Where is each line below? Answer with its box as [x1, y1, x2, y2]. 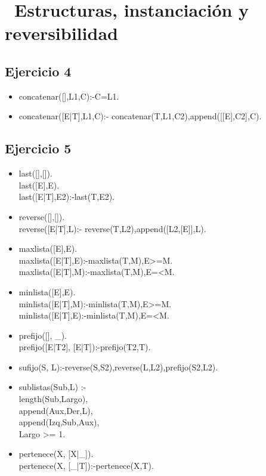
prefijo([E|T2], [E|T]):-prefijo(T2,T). [18, 341, 151, 353]
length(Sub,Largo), [18, 392, 88, 405]
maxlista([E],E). [18, 242, 78, 255]
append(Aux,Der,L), [18, 404, 93, 416]
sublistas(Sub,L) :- [18, 381, 86, 393]
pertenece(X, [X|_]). [18, 447, 94, 460]
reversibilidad [5, 21, 118, 45]
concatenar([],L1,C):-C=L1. [18, 89, 119, 102]
